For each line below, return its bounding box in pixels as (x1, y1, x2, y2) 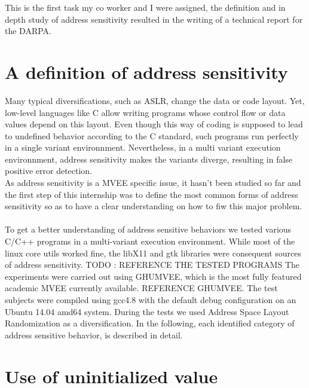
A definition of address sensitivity (5, 59, 288, 84)
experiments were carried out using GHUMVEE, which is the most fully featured (5, 270, 302, 282)
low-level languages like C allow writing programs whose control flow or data (5, 106, 286, 118)
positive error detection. (5, 164, 93, 177)
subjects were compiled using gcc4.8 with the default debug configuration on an (5, 294, 296, 305)
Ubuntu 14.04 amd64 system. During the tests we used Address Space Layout (5, 305, 289, 317)
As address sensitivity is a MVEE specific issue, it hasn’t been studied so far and (5, 176, 301, 189)
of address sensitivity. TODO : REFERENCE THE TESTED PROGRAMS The (5, 258, 300, 271)
